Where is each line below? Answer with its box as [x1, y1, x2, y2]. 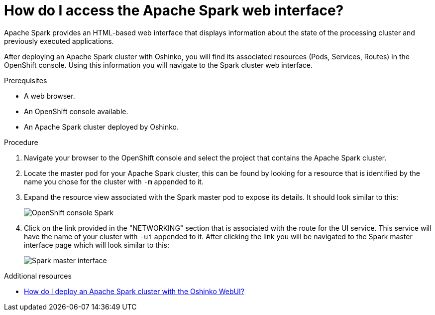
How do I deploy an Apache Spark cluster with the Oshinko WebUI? [24, 287, 244, 296]
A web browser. [24, 91, 75, 100]
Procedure [4, 138, 38, 147]
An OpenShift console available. [24, 107, 128, 116]
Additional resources [4, 271, 72, 280]
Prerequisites [4, 76, 47, 85]
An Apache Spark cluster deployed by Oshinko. [24, 122, 179, 131]
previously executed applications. [4, 36, 114, 45]
